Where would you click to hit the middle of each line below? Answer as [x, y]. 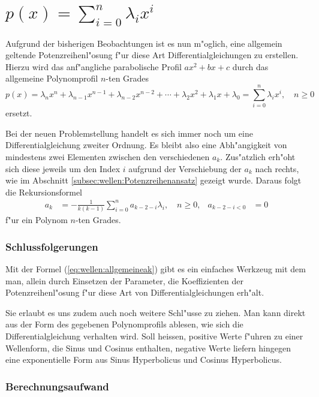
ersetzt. [19, 113]
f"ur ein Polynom [37, 220]
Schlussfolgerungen [52, 246]
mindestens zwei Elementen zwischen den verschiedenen [108, 156]
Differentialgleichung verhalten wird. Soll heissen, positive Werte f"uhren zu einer [154, 336]
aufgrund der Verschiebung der [185, 168]
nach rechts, [277, 168]
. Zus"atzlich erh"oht [258, 156]
